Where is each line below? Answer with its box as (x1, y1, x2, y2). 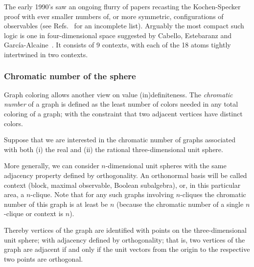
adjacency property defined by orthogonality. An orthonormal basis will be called (4, 170, 247, 180)
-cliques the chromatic (180, 189, 246, 200)
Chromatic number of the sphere (4, 70, 136, 82)
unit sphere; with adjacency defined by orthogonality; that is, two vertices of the (4, 234, 245, 245)
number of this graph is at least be (4, 199, 108, 209)
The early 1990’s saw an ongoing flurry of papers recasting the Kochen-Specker (4, 1, 241, 11)
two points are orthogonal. (4, 253, 83, 264)
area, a (4, 189, 24, 200)
